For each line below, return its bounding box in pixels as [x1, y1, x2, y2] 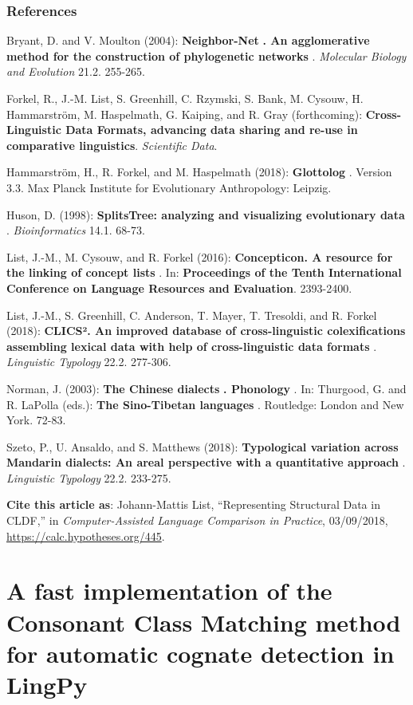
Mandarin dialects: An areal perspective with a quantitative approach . [6, 454, 406, 471]
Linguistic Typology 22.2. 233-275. [6, 469, 171, 486]
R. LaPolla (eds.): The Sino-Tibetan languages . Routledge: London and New [6, 396, 404, 412]
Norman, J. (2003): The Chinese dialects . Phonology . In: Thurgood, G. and [6, 380, 407, 396]
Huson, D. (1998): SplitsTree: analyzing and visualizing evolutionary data [6, 206, 405, 223]
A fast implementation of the [6, 574, 332, 607]
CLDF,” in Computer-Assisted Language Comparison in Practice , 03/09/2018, [6, 512, 388, 529]
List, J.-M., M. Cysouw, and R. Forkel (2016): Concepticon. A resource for [6, 248, 393, 265]
